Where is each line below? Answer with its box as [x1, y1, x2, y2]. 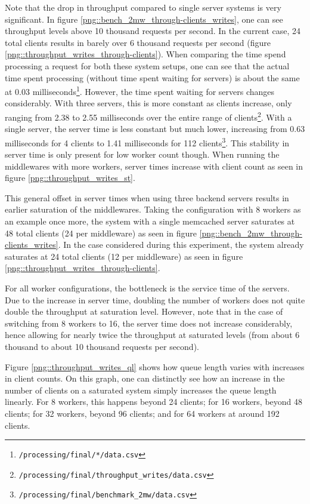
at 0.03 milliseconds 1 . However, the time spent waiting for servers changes [5, 84, 275, 97]
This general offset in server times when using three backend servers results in [5, 191, 289, 204]
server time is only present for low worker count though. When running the [5, 148, 280, 161]
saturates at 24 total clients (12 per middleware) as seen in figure [5, 250, 243, 262]
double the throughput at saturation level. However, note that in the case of [5, 305, 283, 318]
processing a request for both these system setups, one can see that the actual [5, 59, 290, 72]
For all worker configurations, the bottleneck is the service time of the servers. [5, 282, 290, 294]
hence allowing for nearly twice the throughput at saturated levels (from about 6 [5, 328, 300, 341]
